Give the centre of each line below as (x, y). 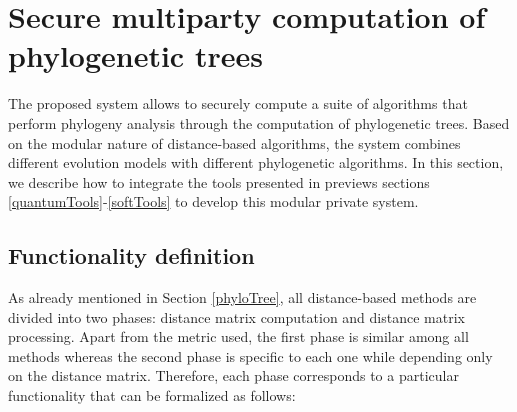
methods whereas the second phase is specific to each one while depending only (250, 355)
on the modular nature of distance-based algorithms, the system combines (234, 142)
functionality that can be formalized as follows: (152, 395)
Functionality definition (131, 255)
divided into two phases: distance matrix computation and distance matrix (236, 316)
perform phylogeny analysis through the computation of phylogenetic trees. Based (259, 122)
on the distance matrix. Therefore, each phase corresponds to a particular (233, 375)
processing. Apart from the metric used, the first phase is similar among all (238, 336)
